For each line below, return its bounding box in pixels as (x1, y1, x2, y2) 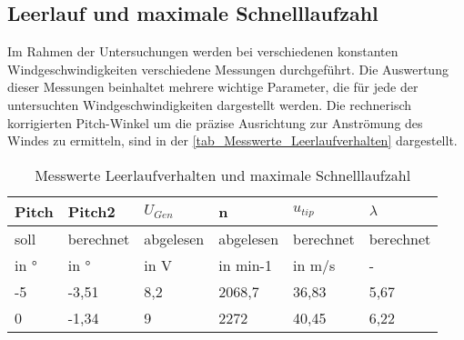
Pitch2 (67, 200, 116, 222)
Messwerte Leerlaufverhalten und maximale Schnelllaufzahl (35, 164, 411, 185)
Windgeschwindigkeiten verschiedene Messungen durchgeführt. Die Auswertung (7, 59, 449, 78)
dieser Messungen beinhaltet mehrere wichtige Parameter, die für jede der (7, 77, 419, 96)
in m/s (293, 254, 336, 275)
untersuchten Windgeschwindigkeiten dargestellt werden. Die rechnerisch (7, 95, 412, 114)
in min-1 (218, 254, 272, 275)
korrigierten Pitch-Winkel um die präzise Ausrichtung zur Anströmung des (7, 113, 423, 132)
